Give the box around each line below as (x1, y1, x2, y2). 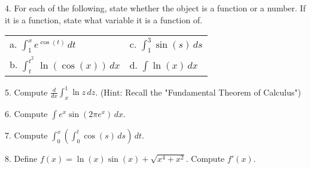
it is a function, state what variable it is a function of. (5, 13, 203, 26)
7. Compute (5, 129, 48, 142)
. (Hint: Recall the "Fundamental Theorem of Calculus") (95, 85, 301, 98)
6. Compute (5, 107, 48, 120)
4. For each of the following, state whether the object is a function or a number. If (5, 2, 306, 14)
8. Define (5, 152, 38, 165)
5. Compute (5, 85, 48, 98)
